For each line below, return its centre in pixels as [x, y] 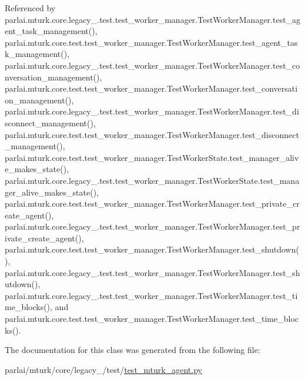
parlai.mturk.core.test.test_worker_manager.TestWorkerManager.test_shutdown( [152, 249]
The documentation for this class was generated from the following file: [133, 350]
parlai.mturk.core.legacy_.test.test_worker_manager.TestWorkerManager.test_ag [153, 19]
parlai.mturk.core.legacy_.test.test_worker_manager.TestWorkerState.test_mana [152, 180]
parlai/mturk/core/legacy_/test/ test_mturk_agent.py [103, 369]
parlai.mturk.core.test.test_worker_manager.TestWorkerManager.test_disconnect [152, 134]
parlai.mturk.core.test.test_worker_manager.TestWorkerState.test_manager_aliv [152, 157]
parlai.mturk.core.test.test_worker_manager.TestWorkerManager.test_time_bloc [152, 319]
